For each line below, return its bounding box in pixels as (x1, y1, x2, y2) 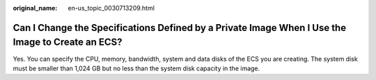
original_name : (13, 4, 58, 12)
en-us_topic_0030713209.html (68, 4, 155, 12)
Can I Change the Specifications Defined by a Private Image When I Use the (13, 21, 347, 34)
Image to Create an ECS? (13, 37, 123, 48)
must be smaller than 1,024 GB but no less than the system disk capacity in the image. (13, 64, 260, 72)
